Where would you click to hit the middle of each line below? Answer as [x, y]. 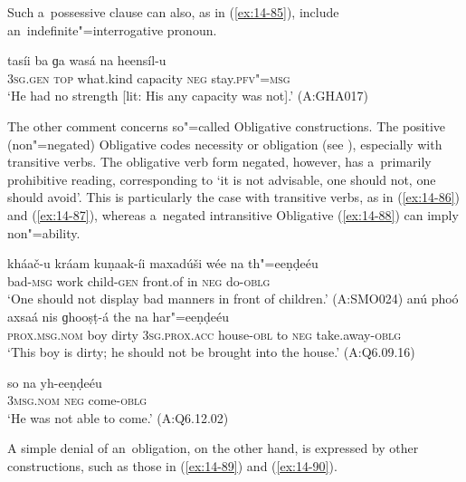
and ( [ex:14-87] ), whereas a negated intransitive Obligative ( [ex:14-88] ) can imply [233, 214]
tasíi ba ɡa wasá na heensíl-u [87, 60]
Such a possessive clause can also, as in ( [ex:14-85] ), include [173, 12]
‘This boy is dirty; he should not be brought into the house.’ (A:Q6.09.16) [211, 352]
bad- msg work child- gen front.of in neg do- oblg [139, 280]
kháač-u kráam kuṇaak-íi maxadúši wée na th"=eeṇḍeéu [163, 263]
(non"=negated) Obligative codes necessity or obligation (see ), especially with [225, 144]
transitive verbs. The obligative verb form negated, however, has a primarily [219, 162]
